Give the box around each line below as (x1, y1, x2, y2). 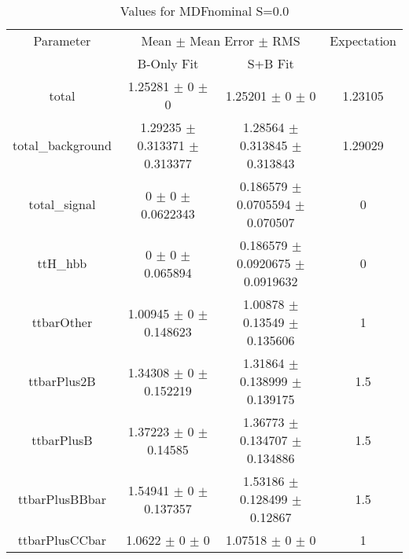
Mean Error (190, 31, 255, 50)
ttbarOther (31, 313, 93, 331)
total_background (13, 136, 112, 154)
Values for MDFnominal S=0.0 (120, 2, 289, 20)
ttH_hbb (37, 254, 87, 272)
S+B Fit (247, 54, 294, 72)
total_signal (28, 195, 96, 213)
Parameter (33, 31, 91, 50)
